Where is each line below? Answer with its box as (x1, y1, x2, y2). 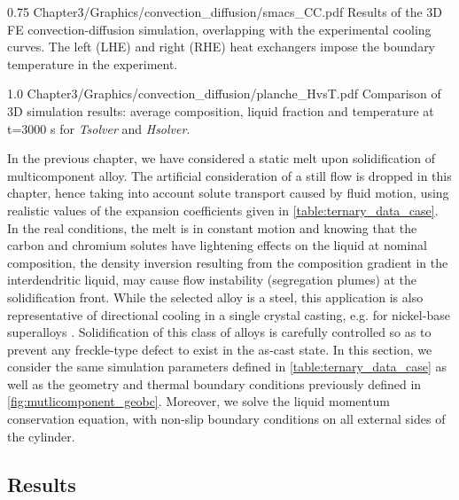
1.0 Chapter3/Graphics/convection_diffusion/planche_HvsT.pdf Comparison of (7, 84, 441, 103)
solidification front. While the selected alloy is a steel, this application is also (7, 287, 424, 306)
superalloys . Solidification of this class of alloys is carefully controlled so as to (7, 323, 432, 341)
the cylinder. (7, 426, 75, 445)
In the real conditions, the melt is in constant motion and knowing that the (7, 218, 417, 237)
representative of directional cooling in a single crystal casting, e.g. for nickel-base (7, 305, 450, 324)
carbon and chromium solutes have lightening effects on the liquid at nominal (7, 236, 427, 254)
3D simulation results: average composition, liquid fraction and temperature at (7, 101, 434, 120)
